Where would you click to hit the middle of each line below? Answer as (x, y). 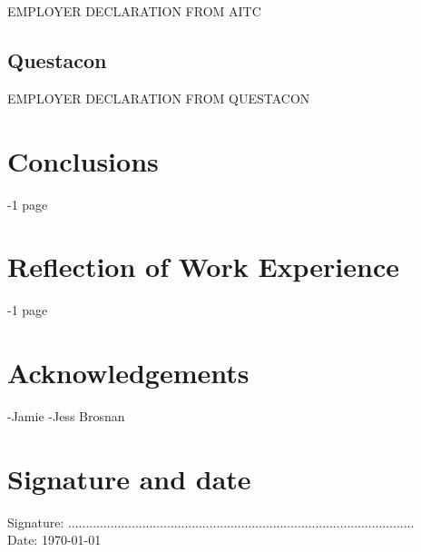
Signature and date (129, 478)
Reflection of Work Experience (204, 266)
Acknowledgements (128, 373)
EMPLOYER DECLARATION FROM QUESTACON (159, 98)
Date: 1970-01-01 (54, 540)
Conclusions (83, 160)
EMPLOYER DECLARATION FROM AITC (134, 11)
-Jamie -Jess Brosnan (66, 415)
